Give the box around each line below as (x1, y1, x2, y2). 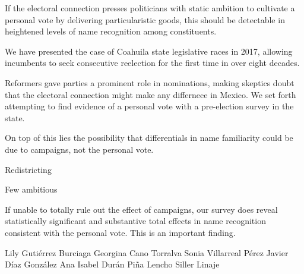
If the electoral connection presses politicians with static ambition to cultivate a (5, 2, 295, 14)
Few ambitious (5, 183, 58, 196)
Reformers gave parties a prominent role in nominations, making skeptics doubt (5, 76, 294, 89)
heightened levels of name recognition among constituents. (5, 25, 217, 37)
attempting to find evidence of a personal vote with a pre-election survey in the (5, 100, 294, 112)
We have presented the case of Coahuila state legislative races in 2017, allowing (5, 45, 293, 57)
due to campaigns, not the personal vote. (5, 143, 154, 155)
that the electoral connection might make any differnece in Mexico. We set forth (5, 88, 296, 100)
